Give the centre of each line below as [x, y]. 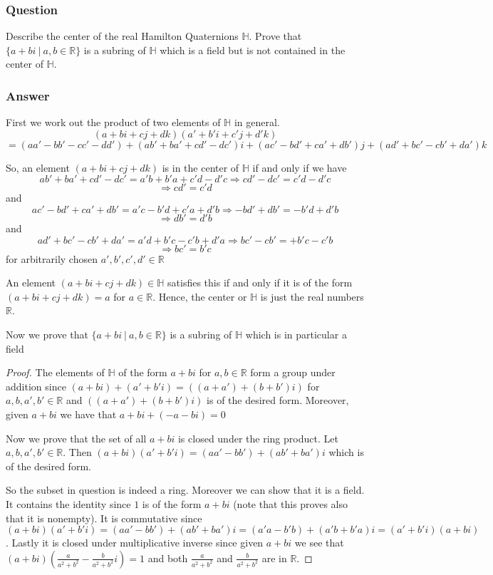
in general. [257, 122]
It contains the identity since [68, 503]
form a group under [293, 372]
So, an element [38, 167]
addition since [36, 386]
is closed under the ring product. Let [258, 438]
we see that [319, 543]
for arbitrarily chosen [52, 258]
